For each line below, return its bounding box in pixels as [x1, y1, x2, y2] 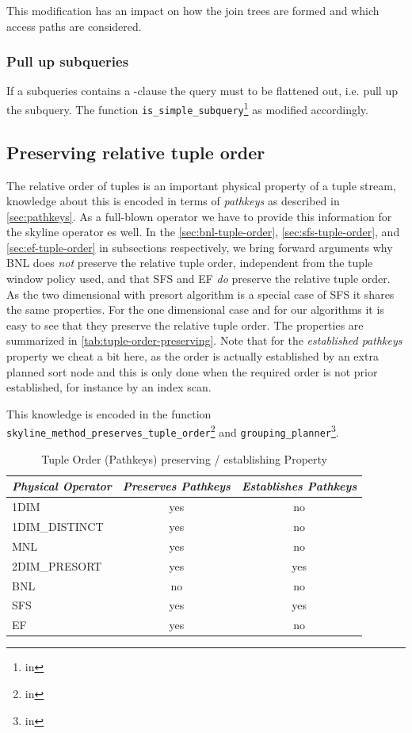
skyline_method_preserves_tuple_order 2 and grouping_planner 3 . [6, 422, 339, 441]
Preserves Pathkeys [122, 478, 231, 494]
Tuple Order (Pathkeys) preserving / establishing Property [41, 450, 327, 467]
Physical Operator [12, 478, 112, 494]
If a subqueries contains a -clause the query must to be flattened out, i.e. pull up [6, 82, 398, 99]
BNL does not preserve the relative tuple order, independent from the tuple [6, 254, 373, 271]
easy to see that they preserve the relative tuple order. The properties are [6, 316, 364, 333]
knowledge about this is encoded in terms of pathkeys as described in [6, 193, 340, 209]
